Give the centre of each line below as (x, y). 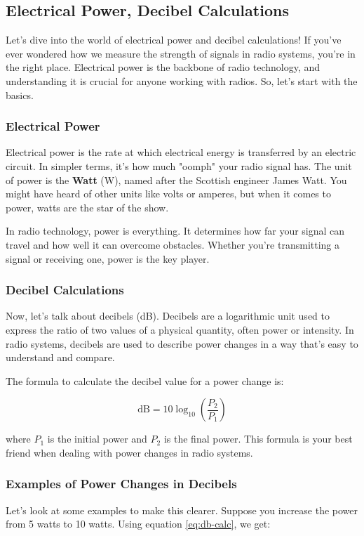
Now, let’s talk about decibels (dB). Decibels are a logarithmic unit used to (168, 316)
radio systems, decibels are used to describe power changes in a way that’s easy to (182, 343)
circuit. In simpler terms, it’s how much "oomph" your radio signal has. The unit (179, 165)
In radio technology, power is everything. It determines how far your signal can (175, 231)
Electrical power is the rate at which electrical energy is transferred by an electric (181, 152)
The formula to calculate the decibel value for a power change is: (145, 380)
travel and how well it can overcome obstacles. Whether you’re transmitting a (173, 244)
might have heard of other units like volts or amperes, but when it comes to (168, 194)
